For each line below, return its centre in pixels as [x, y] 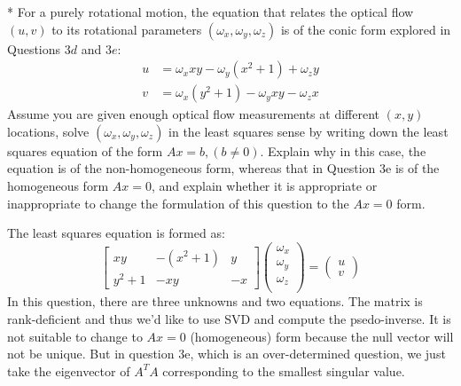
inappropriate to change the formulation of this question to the [178, 203]
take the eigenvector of [69, 370]
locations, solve [48, 131]
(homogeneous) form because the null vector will [322, 336]
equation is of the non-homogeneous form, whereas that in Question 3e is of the [223, 168]
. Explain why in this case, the [343, 150]
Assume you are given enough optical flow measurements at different [193, 114]
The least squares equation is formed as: [116, 233]
